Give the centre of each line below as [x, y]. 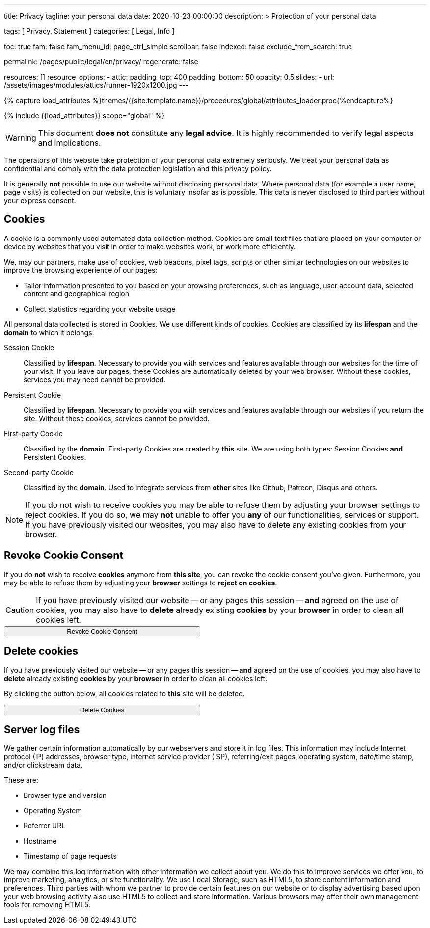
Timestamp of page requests [70, 856]
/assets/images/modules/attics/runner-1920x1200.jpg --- [96, 85]
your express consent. [40, 200]
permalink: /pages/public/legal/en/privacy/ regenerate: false [101, 62]
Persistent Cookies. [55, 457]
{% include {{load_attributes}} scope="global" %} [84, 116]
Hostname [40, 841]
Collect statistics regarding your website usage [100, 309]
